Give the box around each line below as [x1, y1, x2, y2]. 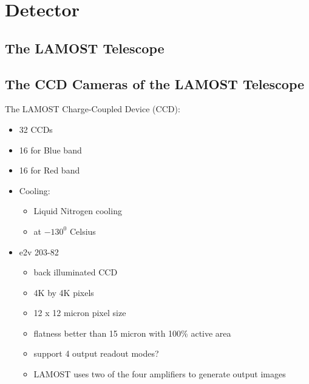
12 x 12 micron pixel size [33, 306, 126, 319]
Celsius [69, 224, 96, 237]
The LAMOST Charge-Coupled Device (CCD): [5, 103, 180, 115]
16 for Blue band [19, 143, 82, 156]
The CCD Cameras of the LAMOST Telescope [5, 74, 305, 93]
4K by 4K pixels [33, 286, 94, 298]
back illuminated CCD [33, 266, 118, 278]
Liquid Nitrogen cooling [33, 204, 122, 217]
